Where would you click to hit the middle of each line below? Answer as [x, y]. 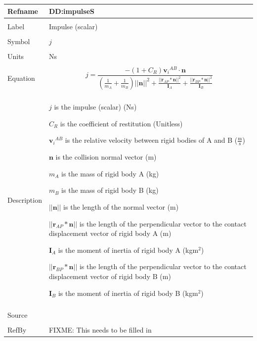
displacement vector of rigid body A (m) [110, 233]
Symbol [19, 41]
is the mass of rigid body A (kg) [110, 173]
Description [25, 199]
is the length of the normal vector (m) [121, 207]
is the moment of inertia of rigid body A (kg [125, 250]
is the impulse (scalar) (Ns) [95, 107]
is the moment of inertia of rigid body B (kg [125, 293]
